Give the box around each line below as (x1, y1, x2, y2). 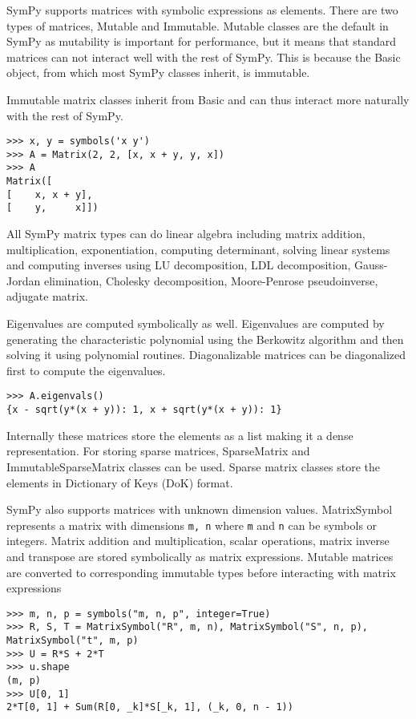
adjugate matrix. (6, 288, 88, 305)
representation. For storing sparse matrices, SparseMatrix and (6, 442, 310, 459)
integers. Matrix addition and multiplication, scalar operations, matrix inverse (6, 532, 390, 549)
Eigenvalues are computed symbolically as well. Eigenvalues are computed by (6, 315, 385, 332)
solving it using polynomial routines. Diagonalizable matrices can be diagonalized (6, 346, 406, 363)
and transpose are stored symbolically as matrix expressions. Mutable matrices (6, 547, 394, 564)
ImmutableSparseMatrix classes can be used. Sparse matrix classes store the (6, 458, 381, 475)
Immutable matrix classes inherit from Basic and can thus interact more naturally (6, 91, 410, 107)
